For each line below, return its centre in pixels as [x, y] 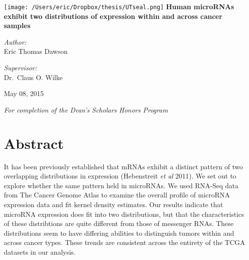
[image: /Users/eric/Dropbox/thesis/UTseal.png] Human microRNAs [119, 6]
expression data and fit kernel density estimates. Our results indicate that [114, 204]
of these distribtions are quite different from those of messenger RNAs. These [119, 223]
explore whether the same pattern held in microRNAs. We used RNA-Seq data [121, 185]
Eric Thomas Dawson [36, 51]
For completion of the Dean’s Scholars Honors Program [86, 109]
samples [17, 25]
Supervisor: [20, 68]
